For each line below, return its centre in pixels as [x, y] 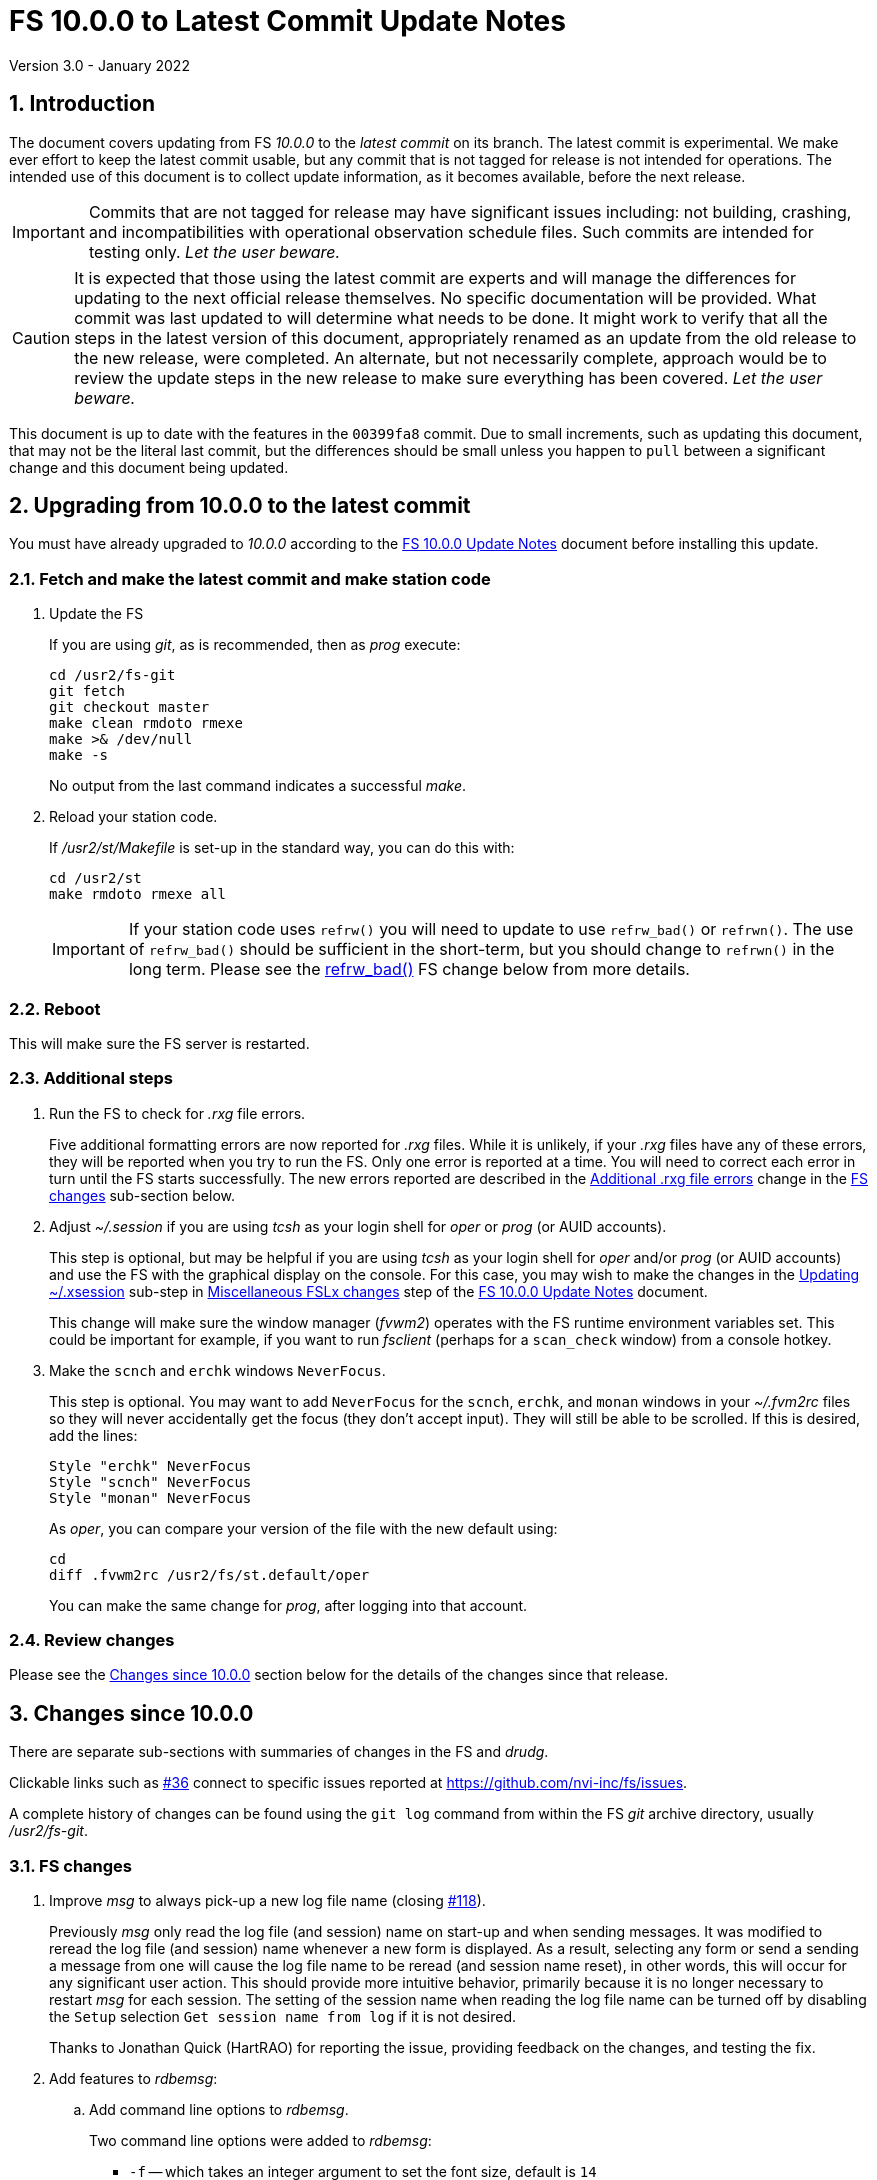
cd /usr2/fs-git [112, 675]
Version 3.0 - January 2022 [99, 65]
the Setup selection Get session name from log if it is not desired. [283, 2017]
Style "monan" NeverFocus [150, 1497]
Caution [41, 337]
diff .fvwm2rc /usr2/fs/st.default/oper [209, 1574]
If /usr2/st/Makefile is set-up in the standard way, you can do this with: [282, 848]
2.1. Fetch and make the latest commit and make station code [250, 578]
